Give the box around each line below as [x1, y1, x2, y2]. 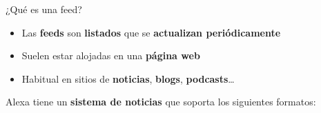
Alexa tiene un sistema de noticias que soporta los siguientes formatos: [6, 94, 316, 109]
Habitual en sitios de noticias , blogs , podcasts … [21, 71, 235, 85]
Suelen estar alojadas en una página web [21, 48, 200, 63]
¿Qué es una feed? [6, 2, 82, 16]
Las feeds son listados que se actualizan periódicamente [21, 25, 281, 39]
